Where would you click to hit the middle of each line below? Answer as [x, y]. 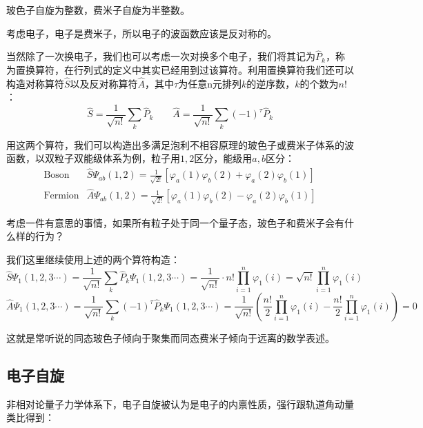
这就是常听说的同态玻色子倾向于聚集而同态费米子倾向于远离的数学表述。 [170, 337]
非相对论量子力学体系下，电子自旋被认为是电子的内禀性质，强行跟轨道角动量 [180, 404]
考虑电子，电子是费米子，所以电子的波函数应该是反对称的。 [141, 33]
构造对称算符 [35, 83]
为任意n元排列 [210, 83]
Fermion [61, 196]
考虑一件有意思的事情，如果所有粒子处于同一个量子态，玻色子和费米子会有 [175, 222]
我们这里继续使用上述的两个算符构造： [93, 259]
